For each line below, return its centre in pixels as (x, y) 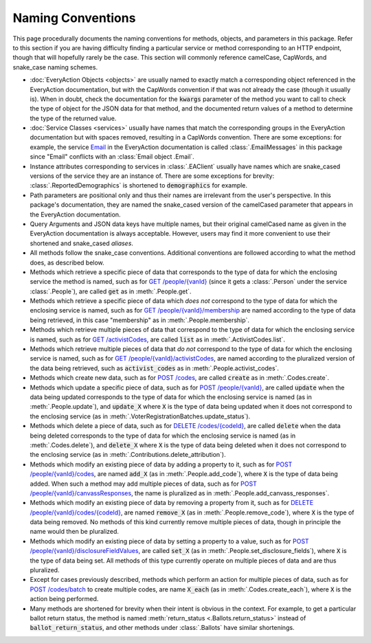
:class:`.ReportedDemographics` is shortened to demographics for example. (138, 185)
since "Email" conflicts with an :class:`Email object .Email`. (112, 157)
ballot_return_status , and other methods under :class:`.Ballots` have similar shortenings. (162, 628)
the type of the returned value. (73, 118)
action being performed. (64, 599)
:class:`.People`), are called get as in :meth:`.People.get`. (111, 291)
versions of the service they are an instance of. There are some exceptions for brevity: (152, 176)
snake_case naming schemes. (55, 67)
